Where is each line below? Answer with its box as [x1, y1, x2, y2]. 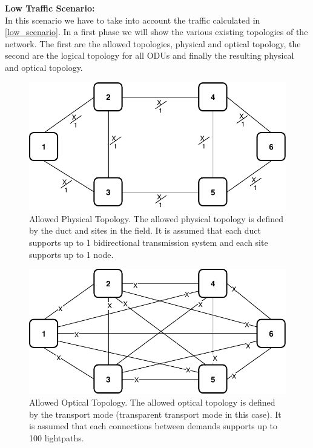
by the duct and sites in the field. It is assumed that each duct [29, 224, 262, 237]
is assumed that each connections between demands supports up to [29, 420, 278, 432]
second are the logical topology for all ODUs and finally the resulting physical [5, 49, 294, 62]
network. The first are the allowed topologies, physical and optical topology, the [5, 37, 301, 50]
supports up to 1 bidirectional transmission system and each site [29, 236, 268, 249]
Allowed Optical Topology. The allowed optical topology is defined [29, 396, 275, 409]
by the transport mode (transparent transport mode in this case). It [29, 407, 282, 420]
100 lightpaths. [29, 431, 84, 444]
